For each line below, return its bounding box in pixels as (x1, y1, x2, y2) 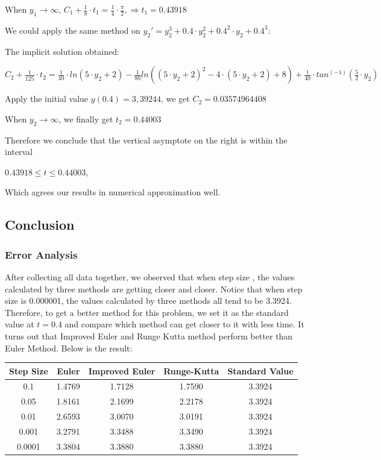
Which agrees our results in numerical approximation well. (5, 186, 221, 198)
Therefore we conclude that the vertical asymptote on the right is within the (5, 133, 288, 146)
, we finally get (58, 112, 113, 125)
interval (5, 145, 33, 158)
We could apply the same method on (5, 24, 140, 36)
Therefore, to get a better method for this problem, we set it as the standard (5, 306, 289, 318)
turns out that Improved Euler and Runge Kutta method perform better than (5, 329, 293, 342)
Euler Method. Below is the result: (5, 341, 133, 354)
